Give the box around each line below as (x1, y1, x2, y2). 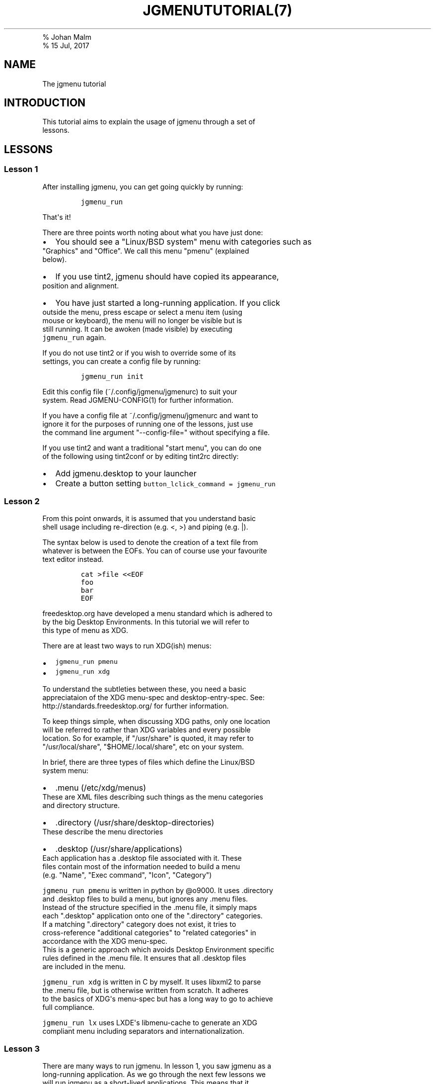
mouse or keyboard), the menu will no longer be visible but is (42, 316, 242, 325)
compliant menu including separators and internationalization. (42, 1027, 244, 1036)
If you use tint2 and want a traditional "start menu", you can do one (42, 443, 262, 452)
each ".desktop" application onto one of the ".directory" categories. (42, 911, 263, 920)
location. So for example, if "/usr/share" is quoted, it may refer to (42, 734, 254, 743)
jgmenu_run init (80, 372, 144, 380)
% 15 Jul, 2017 (42, 41, 89, 50)
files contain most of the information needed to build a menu (42, 862, 240, 871)
